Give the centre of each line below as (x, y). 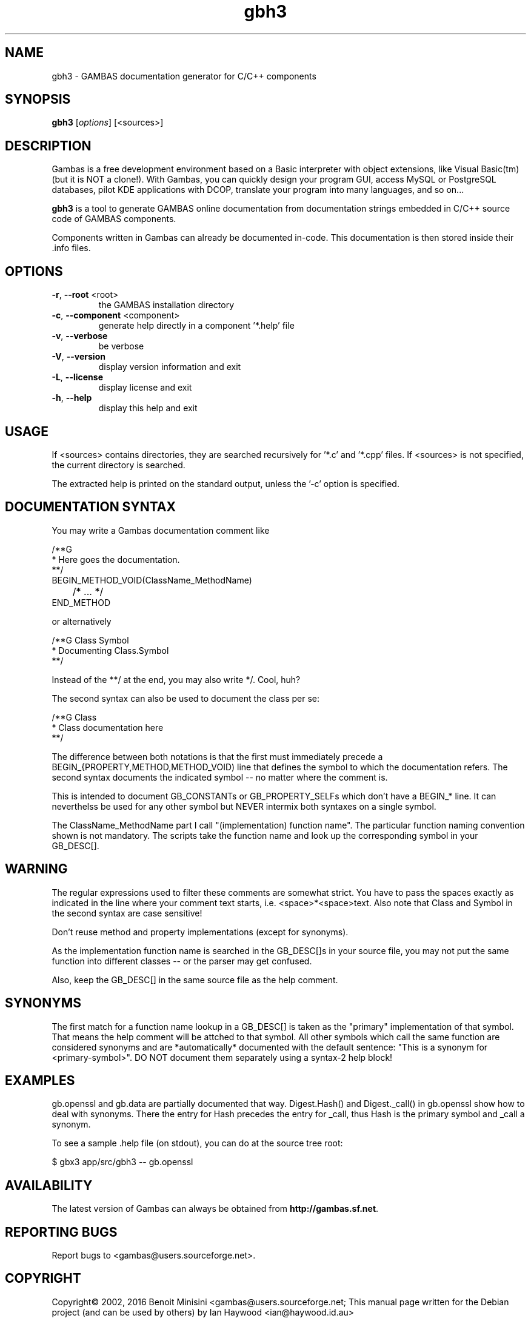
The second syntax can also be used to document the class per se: (186, 698)
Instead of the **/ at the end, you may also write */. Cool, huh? (176, 679)
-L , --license (78, 377)
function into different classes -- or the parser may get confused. (182, 961)
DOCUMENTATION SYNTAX (91, 507)
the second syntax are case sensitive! (127, 913)
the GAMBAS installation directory (166, 305)
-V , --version (78, 357)
